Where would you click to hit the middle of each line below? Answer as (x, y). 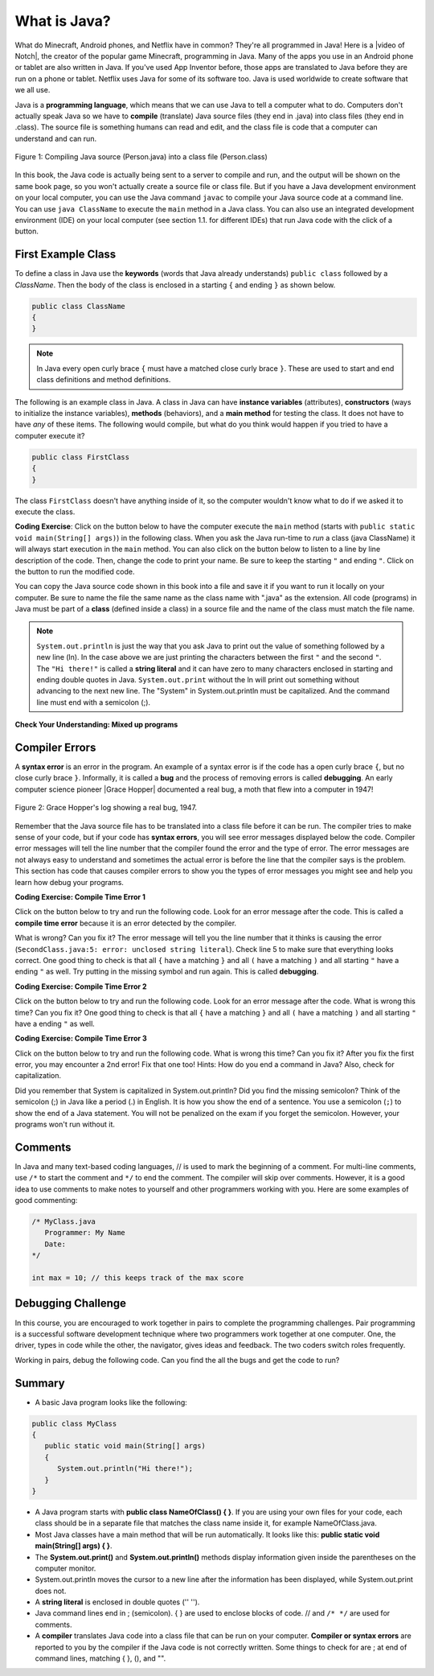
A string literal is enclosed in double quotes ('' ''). (117, 1602)
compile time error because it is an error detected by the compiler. (126, 923)
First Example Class (66, 255)
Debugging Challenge (71, 1303)
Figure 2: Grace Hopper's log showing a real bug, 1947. (106, 808)
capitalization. (38, 1076)
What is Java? (63, 21)
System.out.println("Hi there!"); (125, 1469)
